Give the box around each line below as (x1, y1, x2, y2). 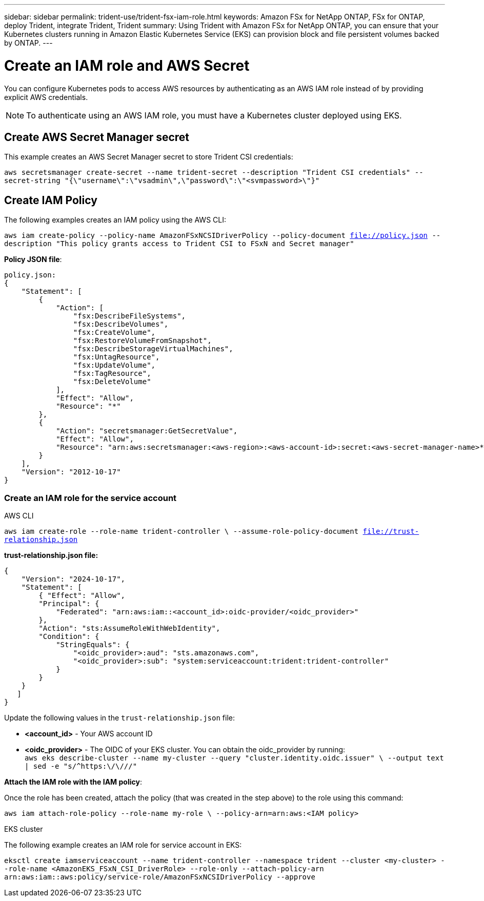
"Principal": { (38, 599, 99, 608)
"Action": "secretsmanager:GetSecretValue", (56, 427, 238, 435)
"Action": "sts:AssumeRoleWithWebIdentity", (38, 624, 220, 632)
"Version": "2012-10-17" (21, 468, 121, 476)
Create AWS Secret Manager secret (4, 130, 190, 144)
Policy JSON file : (4, 255, 62, 264)
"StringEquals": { (56, 640, 130, 649)
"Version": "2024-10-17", (21, 574, 126, 583)
